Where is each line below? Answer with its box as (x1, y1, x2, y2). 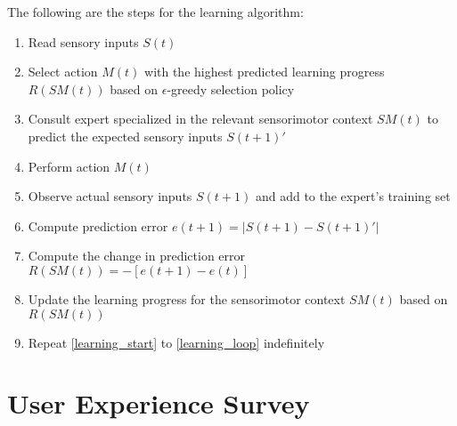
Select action (28, 62, 98, 81)
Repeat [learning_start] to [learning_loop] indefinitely (28, 333, 325, 351)
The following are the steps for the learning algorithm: (7, 3, 304, 20)
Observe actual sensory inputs (28, 187, 192, 205)
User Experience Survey (7, 385, 310, 422)
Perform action (28, 157, 110, 175)
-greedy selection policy (167, 79, 295, 98)
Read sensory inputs (28, 32, 139, 51)
